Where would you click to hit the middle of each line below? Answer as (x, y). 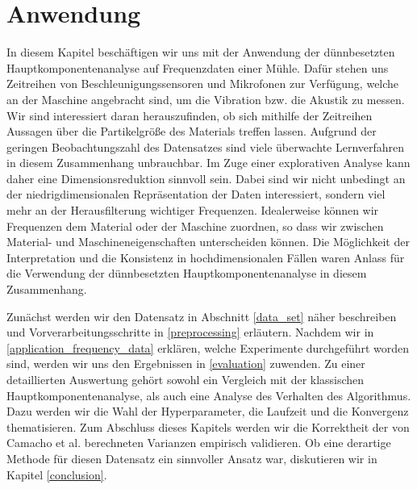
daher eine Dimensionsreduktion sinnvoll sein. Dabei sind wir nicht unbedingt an (206, 178)
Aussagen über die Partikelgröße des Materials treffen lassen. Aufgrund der (192, 131)
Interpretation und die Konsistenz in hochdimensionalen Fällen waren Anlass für (206, 257)
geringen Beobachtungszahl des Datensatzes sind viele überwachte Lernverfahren (206, 146)
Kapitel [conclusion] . (57, 474)
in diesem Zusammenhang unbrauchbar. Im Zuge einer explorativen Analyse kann (208, 163)
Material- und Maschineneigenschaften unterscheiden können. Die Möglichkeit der (208, 242)
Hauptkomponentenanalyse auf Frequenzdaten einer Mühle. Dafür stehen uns (198, 67)
